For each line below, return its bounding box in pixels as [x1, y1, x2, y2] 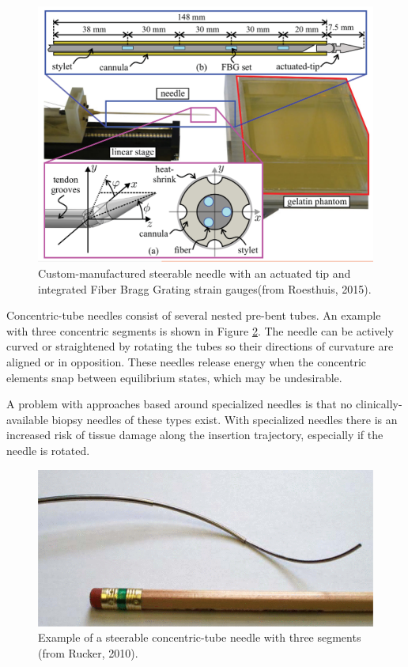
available [6, 411, 48, 427]
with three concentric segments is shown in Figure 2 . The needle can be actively [6, 322, 394, 339]
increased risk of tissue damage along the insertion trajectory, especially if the [6, 426, 383, 443]
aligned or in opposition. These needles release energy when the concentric [6, 353, 367, 370]
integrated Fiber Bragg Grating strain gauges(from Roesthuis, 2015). [38, 280, 372, 297]
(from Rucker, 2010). [38, 644, 138, 661]
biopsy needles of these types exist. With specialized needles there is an [51, 411, 398, 427]
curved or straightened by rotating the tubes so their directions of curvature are [6, 338, 394, 354]
